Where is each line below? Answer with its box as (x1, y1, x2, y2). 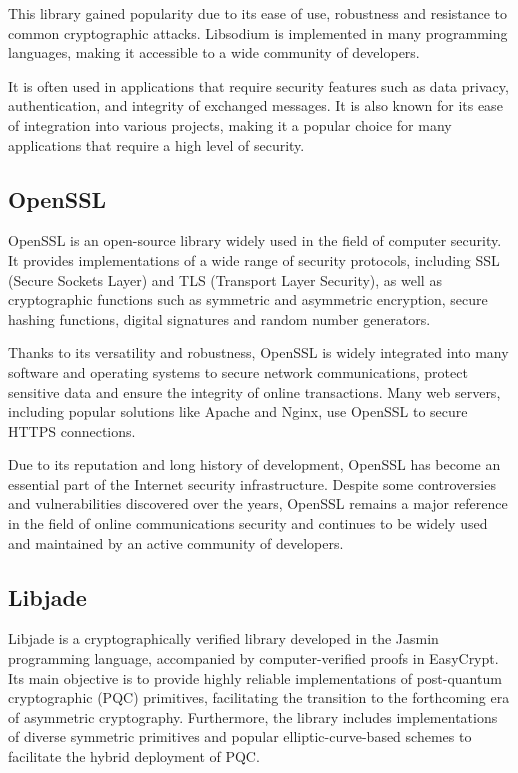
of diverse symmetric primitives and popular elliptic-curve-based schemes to (8, 726, 472, 747)
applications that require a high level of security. (8, 134, 305, 155)
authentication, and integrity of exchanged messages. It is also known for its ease (8, 95, 503, 116)
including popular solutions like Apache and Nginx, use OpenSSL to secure (8, 401, 468, 422)
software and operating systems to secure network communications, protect (8, 361, 468, 382)
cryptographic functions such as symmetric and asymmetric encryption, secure (8, 289, 488, 310)
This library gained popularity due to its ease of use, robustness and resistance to (8, 3, 508, 23)
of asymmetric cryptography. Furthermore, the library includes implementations (8, 706, 498, 727)
